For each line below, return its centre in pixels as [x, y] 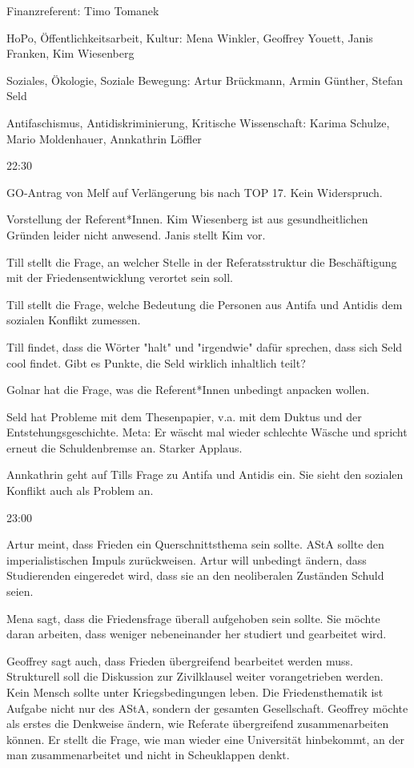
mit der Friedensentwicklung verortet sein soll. [120, 277]
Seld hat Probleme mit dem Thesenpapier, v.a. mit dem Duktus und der [184, 416]
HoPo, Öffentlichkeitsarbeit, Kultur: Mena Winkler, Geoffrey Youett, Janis [190, 37]
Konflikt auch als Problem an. [80, 491]
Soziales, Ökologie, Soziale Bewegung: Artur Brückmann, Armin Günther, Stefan [205, 80]
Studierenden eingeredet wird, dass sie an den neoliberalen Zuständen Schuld [195, 575]
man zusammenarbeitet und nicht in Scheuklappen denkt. [148, 755]
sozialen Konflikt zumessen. [74, 320]
